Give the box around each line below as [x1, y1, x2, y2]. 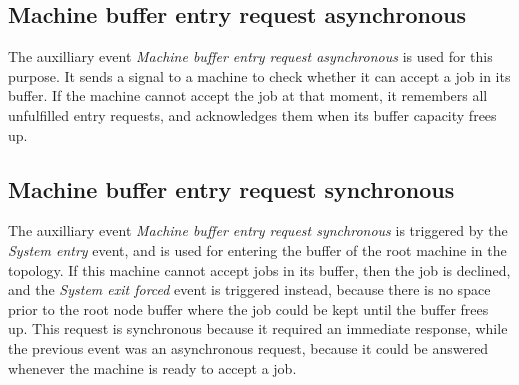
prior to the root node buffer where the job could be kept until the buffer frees [8, 298, 489, 319]
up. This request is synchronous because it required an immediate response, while [8, 318, 508, 339]
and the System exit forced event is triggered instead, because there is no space [8, 279, 491, 300]
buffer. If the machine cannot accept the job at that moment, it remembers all [8, 85, 488, 106]
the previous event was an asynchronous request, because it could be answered [8, 337, 489, 358]
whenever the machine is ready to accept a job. [8, 357, 297, 378]
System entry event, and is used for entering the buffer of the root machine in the [8, 239, 507, 260]
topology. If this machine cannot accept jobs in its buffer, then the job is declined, [8, 259, 511, 280]
